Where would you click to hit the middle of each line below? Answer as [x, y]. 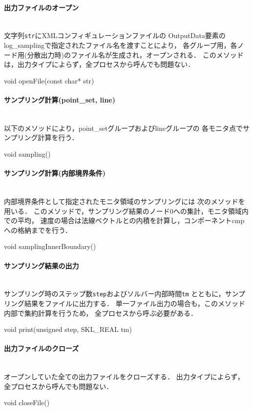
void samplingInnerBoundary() [50, 246]
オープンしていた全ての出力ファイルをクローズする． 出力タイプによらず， [124, 377]
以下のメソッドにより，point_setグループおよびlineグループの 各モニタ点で [124, 128]
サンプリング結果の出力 [42, 265]
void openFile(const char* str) [49, 80]
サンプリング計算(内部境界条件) [55, 173]
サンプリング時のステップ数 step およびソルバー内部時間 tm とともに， [115, 294]
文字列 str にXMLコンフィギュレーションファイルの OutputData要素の [115, 35]
